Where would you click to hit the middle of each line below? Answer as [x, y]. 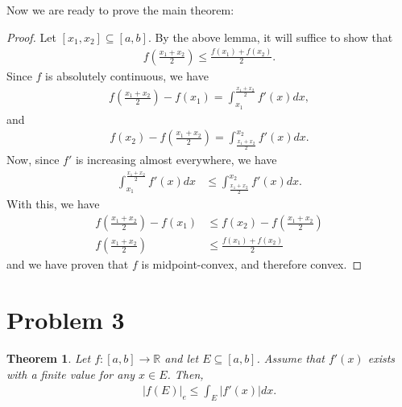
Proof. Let [31, 37]
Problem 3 [66, 320]
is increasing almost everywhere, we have [176, 160]
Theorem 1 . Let [49, 358]
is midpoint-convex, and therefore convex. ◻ [252, 264]
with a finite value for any [71, 374]
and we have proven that [68, 264]
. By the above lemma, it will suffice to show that [270, 37]
